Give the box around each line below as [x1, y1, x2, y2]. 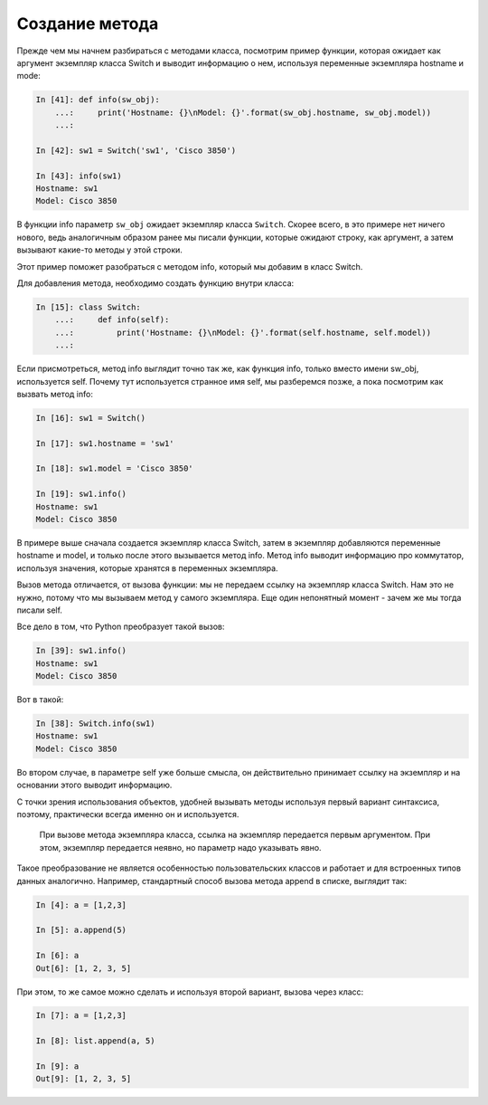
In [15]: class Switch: [35, 301, 142, 312]
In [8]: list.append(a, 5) [35, 1036, 155, 1046]
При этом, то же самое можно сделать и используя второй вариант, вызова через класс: [16, 986, 364, 997]
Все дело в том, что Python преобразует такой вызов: [16, 621, 225, 633]
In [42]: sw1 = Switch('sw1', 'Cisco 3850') [35, 145, 237, 156]
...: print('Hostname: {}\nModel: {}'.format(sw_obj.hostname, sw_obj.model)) [54, 107, 432, 118]
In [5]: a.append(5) [35, 925, 127, 936]
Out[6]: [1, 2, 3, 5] [35, 963, 132, 973]
